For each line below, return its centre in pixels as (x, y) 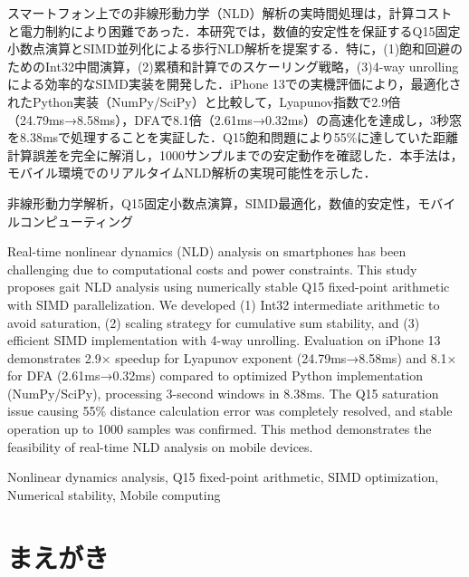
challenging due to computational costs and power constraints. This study (212, 269)
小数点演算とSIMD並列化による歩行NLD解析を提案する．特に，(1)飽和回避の (235, 48)
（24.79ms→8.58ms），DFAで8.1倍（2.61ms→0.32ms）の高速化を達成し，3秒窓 (234, 119)
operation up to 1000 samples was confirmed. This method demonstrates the (220, 429)
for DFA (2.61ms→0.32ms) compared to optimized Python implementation (215, 375)
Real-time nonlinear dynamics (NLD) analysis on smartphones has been (207, 251)
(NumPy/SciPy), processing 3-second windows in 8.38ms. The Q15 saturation (223, 393)
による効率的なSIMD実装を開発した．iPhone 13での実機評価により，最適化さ (234, 84)
